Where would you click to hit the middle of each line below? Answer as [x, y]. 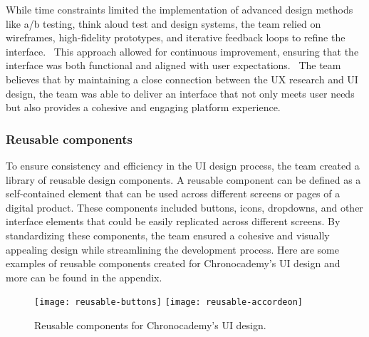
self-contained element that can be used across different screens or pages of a [173, 193]
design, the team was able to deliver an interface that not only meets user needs [180, 93]
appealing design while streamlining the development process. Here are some [172, 249]
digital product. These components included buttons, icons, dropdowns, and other [184, 207]
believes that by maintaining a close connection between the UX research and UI [182, 79]
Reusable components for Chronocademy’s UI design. [150, 325]
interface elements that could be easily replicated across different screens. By [173, 221]
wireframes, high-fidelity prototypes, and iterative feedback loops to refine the [176, 37]
